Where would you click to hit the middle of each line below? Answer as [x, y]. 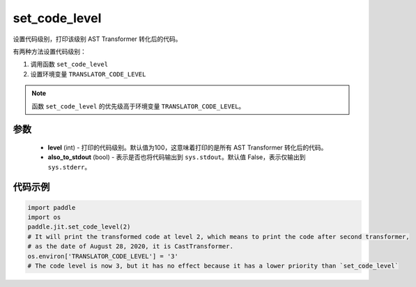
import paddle [52, 207]
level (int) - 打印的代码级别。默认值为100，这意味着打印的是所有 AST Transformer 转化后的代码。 [187, 147]
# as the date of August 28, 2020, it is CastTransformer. [130, 246]
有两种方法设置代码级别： [49, 51]
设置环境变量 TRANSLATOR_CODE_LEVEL [88, 74]
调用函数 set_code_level [69, 64]
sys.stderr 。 [69, 167]
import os [44, 218]
